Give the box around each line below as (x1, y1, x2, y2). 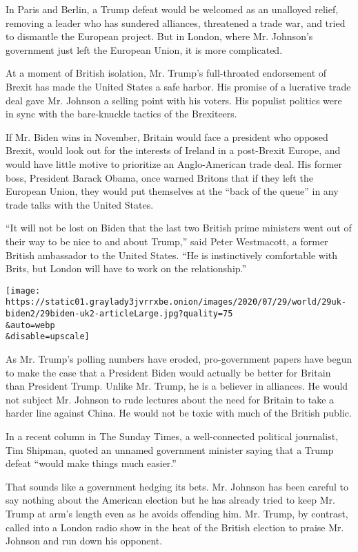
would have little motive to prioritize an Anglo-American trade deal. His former (6, 156, 342, 171)
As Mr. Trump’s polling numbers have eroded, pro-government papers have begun (6, 351, 352, 365)
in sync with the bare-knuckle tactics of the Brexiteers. (6, 106, 237, 121)
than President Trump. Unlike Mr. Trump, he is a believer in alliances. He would (6, 379, 348, 393)
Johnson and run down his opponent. (6, 533, 163, 548)
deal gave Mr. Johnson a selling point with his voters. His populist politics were (6, 93, 342, 107)
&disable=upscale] (6, 332, 90, 342)
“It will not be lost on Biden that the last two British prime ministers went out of (6, 220, 352, 235)
